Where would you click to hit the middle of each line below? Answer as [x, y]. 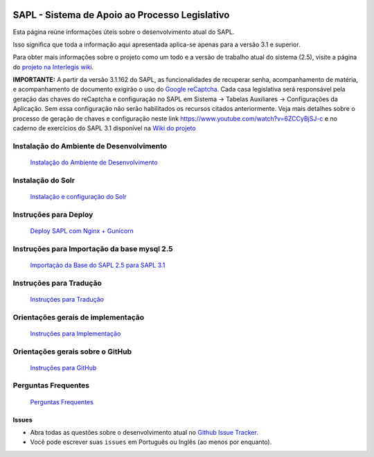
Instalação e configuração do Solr [79, 196]
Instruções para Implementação [75, 334]
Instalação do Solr [44, 180]
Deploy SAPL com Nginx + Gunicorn [82, 231]
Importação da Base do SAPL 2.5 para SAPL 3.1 [98, 265]
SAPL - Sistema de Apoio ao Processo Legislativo [121, 15]
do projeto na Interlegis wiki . [53, 67]
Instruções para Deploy [53, 214]
